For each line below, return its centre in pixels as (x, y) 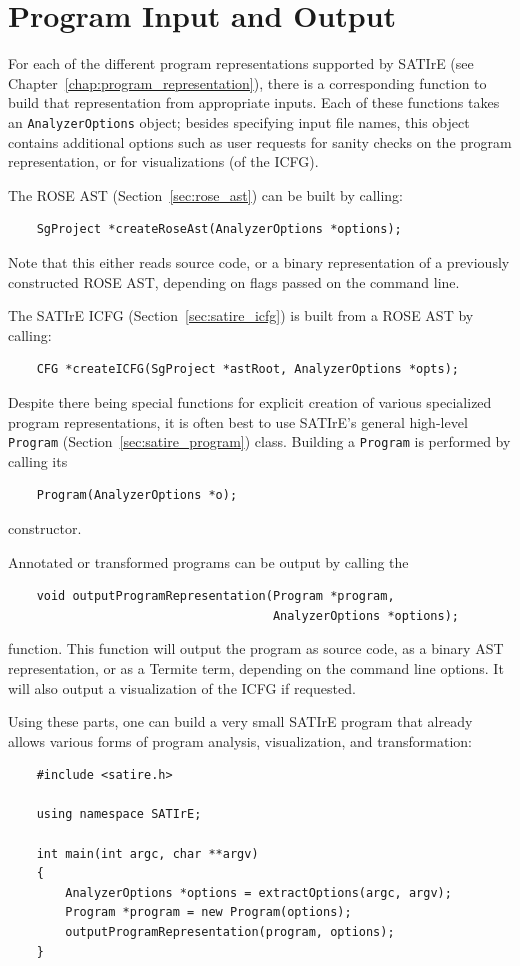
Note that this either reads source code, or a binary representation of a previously (259, 261)
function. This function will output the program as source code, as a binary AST (256, 648)
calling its (38, 460)
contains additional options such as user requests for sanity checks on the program (260, 141)
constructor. (45, 527)
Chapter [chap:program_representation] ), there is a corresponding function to (247, 82)
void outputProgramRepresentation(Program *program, (215, 596)
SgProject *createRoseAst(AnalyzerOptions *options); (219, 229)
